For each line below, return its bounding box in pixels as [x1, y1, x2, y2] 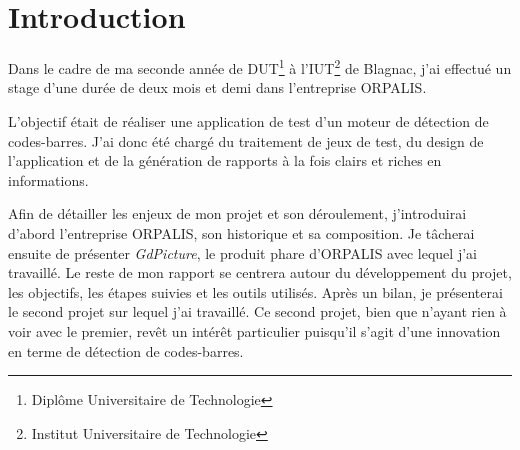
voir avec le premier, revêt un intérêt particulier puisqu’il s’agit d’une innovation [8, 320, 501, 341]
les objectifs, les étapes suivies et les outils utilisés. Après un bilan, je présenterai [8, 281, 503, 302]
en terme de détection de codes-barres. [8, 340, 244, 361]
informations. [8, 169, 89, 190]
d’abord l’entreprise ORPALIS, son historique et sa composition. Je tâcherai [8, 222, 475, 243]
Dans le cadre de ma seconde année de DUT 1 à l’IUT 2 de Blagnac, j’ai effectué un [8, 55, 512, 78]
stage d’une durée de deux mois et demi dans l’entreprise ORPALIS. [8, 77, 427, 98]
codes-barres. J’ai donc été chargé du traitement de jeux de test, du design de [8, 130, 484, 151]
